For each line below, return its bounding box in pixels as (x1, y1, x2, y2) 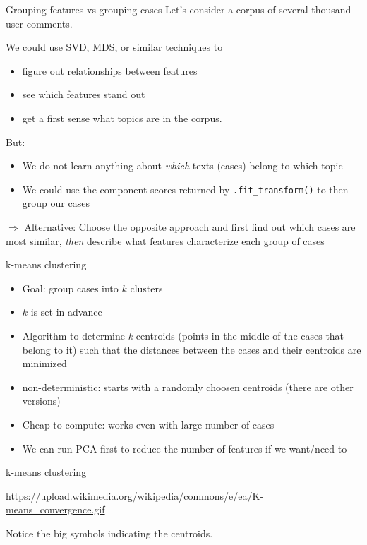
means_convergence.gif (6, 502, 105, 517)
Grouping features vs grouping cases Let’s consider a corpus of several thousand (6, 2, 351, 16)
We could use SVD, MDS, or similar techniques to (6, 40, 223, 54)
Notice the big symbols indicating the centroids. (6, 525, 213, 540)
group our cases (22, 196, 90, 210)
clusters (130, 280, 163, 295)
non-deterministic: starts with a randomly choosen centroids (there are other (22, 379, 354, 394)
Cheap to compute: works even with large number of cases (22, 417, 275, 431)
